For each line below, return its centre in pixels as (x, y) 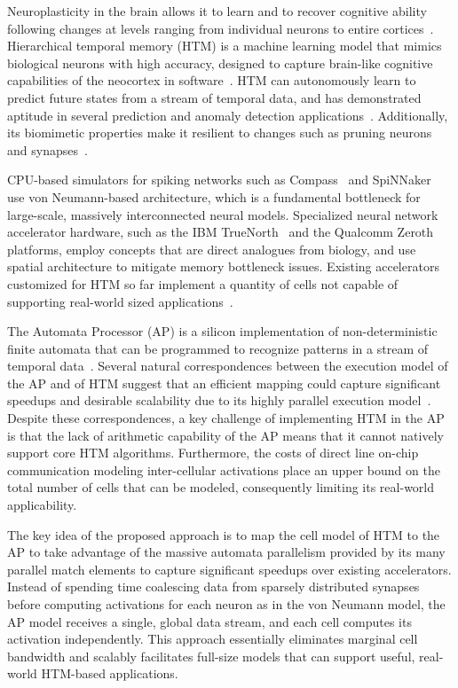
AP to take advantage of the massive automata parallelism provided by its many (226, 552)
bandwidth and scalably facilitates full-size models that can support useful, (211, 656)
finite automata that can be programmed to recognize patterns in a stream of (217, 348)
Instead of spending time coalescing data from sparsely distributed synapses (213, 586)
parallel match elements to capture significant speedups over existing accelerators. (229, 569)
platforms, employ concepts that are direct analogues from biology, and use (212, 249)
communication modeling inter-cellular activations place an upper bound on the (224, 469)
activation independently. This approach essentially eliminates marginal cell (213, 639)
